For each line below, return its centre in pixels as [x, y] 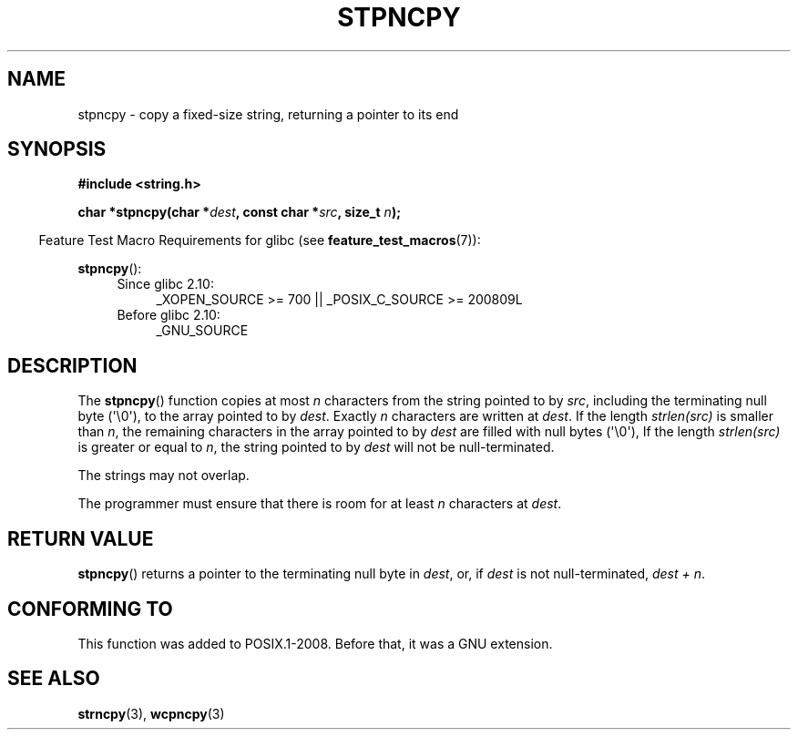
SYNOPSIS [57, 149]
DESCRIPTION [72, 365]
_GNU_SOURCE [202, 331]
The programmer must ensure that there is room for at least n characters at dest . [320, 504]
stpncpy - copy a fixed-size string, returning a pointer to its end [268, 114]
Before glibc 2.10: [169, 315]
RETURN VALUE [81, 538]
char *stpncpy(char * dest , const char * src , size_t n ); [239, 212]
